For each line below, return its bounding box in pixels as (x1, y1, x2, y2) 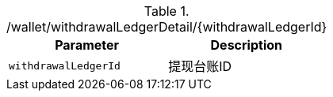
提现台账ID (168, 58, 232, 74)
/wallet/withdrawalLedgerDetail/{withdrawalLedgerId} (6, 19, 327, 35)
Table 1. (144, 3, 189, 19)
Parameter (55, 37, 120, 53)
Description (210, 37, 282, 53)
